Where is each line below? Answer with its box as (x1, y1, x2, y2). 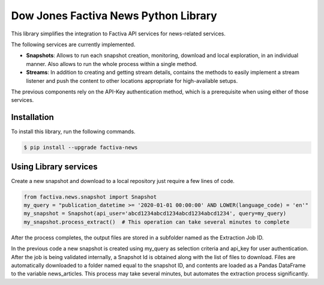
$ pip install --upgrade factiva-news (23, 144, 138, 151)
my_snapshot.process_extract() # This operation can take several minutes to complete (23, 218, 290, 225)
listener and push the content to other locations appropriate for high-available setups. (26, 77, 238, 84)
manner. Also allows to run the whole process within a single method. (26, 60, 198, 67)
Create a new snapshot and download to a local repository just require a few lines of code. (11, 177, 235, 184)
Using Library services (11, 161, 98, 172)
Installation (11, 112, 54, 122)
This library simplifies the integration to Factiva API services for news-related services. (11, 30, 226, 37)
